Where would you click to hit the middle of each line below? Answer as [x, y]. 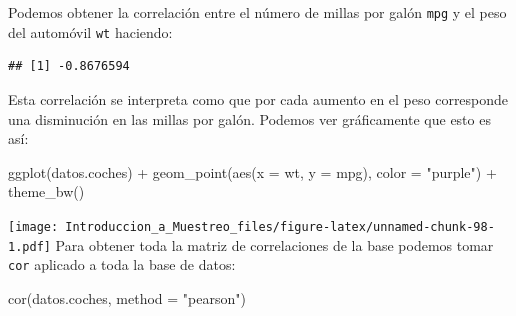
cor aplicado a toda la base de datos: [122, 264]
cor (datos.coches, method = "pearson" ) [127, 297]
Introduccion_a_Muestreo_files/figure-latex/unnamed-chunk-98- [280, 226]
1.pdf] [29, 246]
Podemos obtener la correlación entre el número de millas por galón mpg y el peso [257, 12]
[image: [33, 226]
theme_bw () [46, 191]
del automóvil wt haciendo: [90, 31]
